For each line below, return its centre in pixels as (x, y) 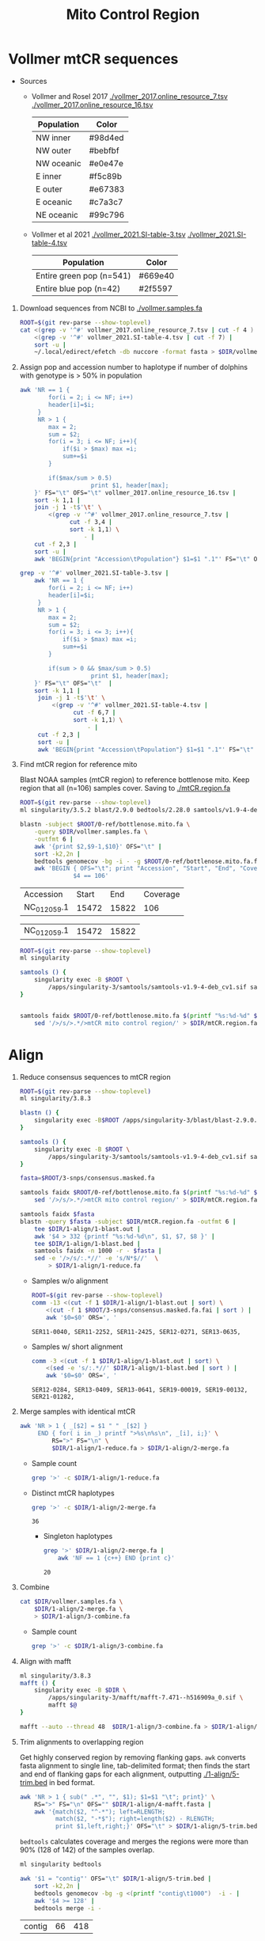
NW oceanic (58, 163)
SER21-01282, (53, 1397)
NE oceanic (57, 215)
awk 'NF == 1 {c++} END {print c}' (117, 1558)
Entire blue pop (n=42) (78, 288)
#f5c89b (106, 176)
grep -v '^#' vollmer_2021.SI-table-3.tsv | (94, 573)
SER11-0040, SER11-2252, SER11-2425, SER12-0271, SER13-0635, (136, 1331)
